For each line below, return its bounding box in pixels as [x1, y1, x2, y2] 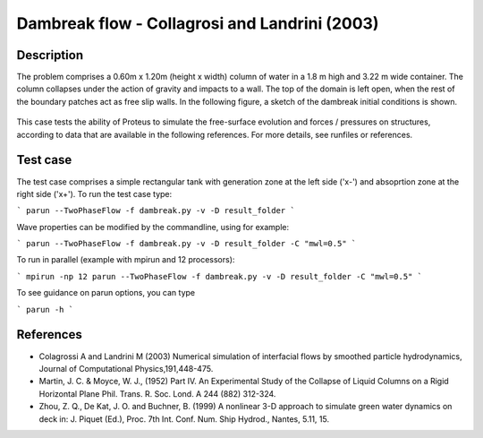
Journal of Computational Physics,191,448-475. [38, 363, 214, 374]
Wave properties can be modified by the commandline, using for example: [16, 221, 290, 232]
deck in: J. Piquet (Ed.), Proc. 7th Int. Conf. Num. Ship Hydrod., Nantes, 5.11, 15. [38, 413, 330, 425]
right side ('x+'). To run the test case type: [16, 188, 173, 199]
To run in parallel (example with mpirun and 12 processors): [16, 254, 235, 265]
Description [16, 47, 84, 63]
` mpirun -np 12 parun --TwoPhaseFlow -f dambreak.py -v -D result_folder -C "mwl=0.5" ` [16, 271, 422, 281]
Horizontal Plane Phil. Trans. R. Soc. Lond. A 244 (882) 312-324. [38, 388, 276, 399]
